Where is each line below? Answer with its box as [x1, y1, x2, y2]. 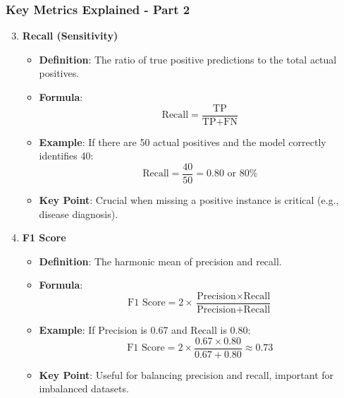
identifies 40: [39, 148, 94, 163]
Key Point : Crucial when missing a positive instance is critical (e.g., [39, 192, 339, 207]
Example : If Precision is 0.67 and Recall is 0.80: [39, 322, 251, 337]
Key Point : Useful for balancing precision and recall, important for [39, 367, 334, 382]
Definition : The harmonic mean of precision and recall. [39, 253, 282, 268]
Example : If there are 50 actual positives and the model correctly [39, 134, 326, 149]
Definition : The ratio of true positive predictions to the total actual [39, 52, 337, 66]
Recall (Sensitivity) [22, 28, 118, 43]
